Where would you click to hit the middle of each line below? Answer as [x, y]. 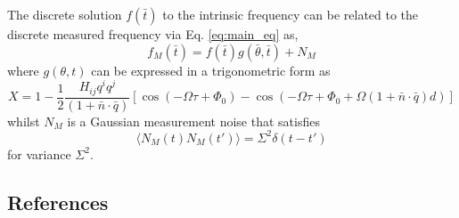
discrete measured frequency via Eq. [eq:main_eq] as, [153, 34]
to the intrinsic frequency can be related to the [291, 14]
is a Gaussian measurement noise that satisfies [193, 121]
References [58, 202]
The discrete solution [65, 14]
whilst [24, 121]
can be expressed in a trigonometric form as [211, 70]
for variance [39, 153]
